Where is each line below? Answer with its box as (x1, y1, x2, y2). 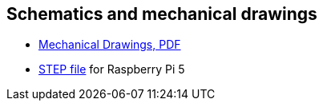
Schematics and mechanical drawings (6, 4, 317, 24)
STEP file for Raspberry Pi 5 (38, 62, 185, 77)
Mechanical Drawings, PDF (38, 38, 181, 52)
